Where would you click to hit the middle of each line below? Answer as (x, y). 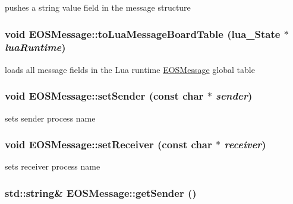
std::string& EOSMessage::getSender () (101, 192)
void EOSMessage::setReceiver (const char (108, 144)
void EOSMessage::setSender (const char (104, 96)
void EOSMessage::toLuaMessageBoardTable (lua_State (143, 34)
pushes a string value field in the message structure (98, 7)
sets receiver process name (53, 166)
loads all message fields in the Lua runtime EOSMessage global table (130, 69)
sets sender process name (50, 118)
